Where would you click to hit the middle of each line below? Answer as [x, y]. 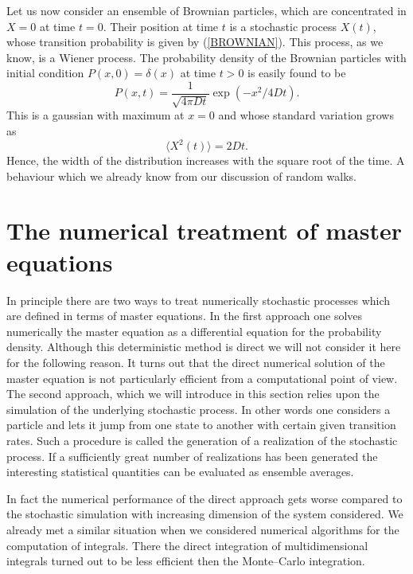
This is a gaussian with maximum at [95, 115]
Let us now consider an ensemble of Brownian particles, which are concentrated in [206, 10]
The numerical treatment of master [204, 230]
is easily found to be [297, 73]
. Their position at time [161, 26]
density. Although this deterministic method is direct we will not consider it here [204, 347]
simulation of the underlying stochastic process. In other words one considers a [199, 409]
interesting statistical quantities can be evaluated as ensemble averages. [180, 472]
